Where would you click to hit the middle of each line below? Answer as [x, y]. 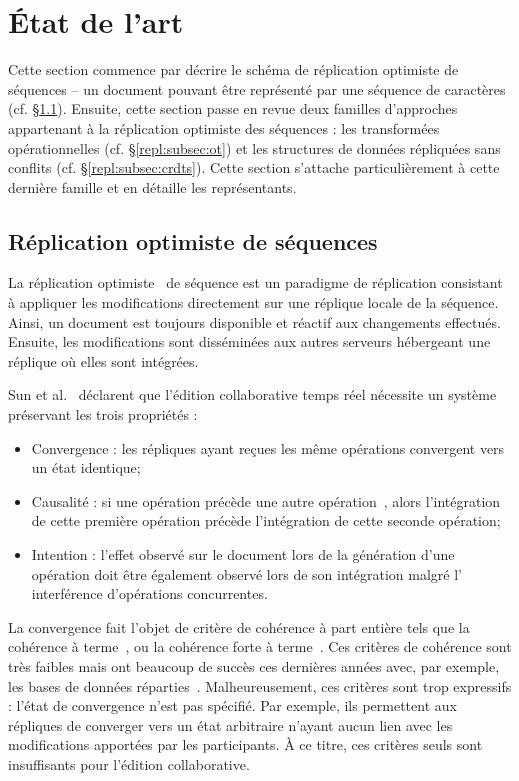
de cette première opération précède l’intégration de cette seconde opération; [266, 520]
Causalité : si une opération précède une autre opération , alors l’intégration [266, 500]
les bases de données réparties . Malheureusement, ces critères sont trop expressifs [260, 685]
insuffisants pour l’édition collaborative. [129, 763]
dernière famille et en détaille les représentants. [152, 186]
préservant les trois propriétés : [103, 414]
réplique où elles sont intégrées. [103, 360]
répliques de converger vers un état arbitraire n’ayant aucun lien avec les [230, 724]
